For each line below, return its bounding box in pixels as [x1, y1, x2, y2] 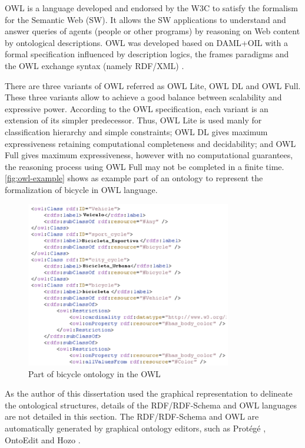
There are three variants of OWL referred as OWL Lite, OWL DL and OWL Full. [5, 79, 301, 91]
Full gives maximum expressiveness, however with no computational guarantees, [5, 149, 293, 161]
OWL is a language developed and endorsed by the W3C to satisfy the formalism [5, 2, 299, 14]
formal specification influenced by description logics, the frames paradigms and [5, 48, 289, 60]
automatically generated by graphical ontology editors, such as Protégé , [5, 422, 266, 434]
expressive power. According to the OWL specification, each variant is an [5, 102, 268, 115]
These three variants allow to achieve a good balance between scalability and [5, 91, 282, 103]
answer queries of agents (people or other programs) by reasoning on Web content [5, 25, 300, 37]
